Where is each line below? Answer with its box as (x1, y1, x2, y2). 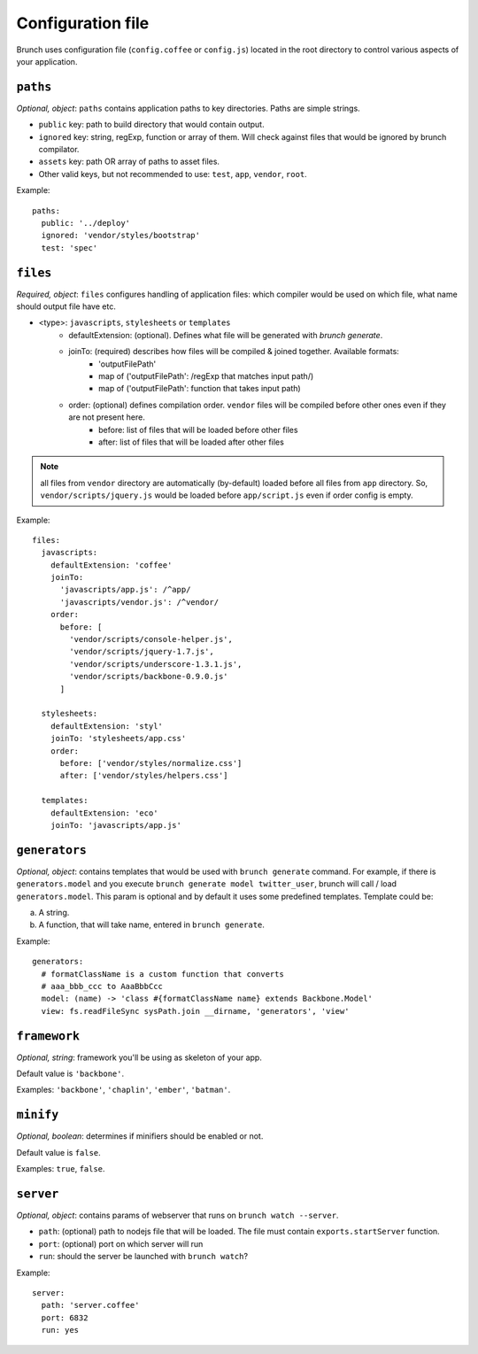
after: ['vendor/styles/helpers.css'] (59, 770, 229, 781)
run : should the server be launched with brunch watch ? (38, 1251, 248, 1262)
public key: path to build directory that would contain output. (38, 120, 265, 130)
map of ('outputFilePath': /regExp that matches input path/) (98, 371, 314, 381)
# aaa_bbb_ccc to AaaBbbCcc (41, 981, 164, 991)
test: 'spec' (41, 243, 98, 252)
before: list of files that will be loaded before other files (98, 424, 298, 435)
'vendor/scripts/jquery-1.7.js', (69, 646, 214, 657)
